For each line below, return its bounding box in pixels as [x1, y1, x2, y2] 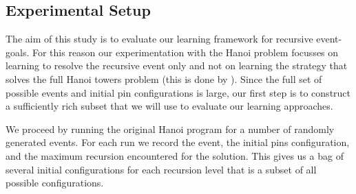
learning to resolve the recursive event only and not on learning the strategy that [6, 58, 348, 73]
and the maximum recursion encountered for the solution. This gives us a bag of [6, 148, 344, 162]
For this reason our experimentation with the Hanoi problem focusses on [32, 45, 339, 59]
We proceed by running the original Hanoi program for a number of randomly [6, 121, 335, 136]
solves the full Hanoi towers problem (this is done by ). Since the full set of [6, 71, 322, 86]
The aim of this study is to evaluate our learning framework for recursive [6, 32, 313, 46]
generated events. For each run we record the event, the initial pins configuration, [6, 135, 350, 149]
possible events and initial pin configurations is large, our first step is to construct [6, 85, 351, 99]
